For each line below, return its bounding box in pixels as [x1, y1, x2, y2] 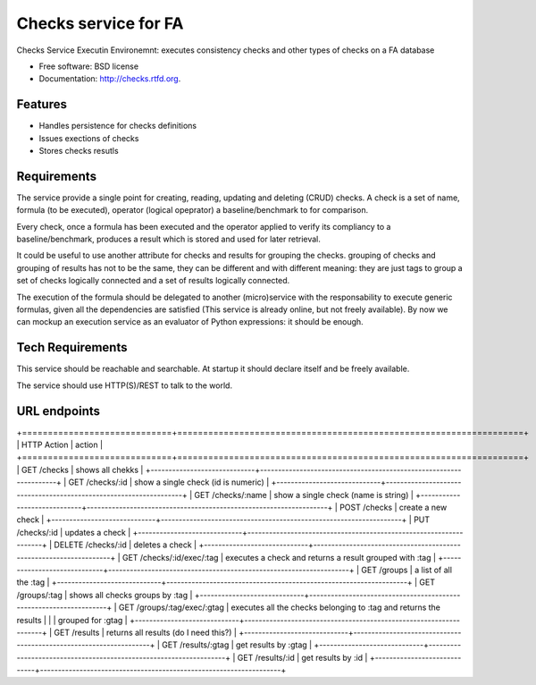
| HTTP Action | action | [16, 439, 103, 451]
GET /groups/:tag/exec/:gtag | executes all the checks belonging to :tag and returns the [118, 602, 441, 613]
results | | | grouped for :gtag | [16, 614, 129, 625]
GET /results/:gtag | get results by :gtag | [162, 639, 313, 650]
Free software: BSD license [38, 61, 138, 72]
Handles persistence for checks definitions [38, 121, 197, 131]
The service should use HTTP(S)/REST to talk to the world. [16, 380, 232, 391]
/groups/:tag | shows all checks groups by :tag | [16, 589, 193, 600]
